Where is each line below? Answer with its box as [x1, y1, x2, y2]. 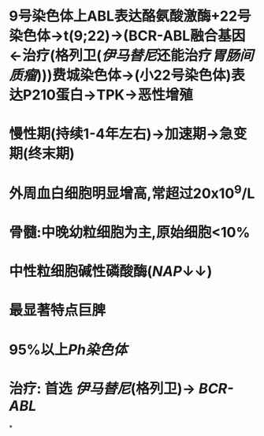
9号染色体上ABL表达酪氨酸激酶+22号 [9, 7, 251, 25]
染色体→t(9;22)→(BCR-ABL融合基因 [9, 27, 246, 45]
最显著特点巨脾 [9, 301, 106, 319]
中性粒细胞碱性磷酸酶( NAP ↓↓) [9, 263, 213, 281]
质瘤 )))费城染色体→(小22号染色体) [9, 66, 232, 84]
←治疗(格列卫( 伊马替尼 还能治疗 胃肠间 [9, 47, 254, 65]
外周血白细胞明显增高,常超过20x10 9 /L [9, 181, 255, 202]
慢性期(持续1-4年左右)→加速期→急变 [9, 125, 247, 143]
